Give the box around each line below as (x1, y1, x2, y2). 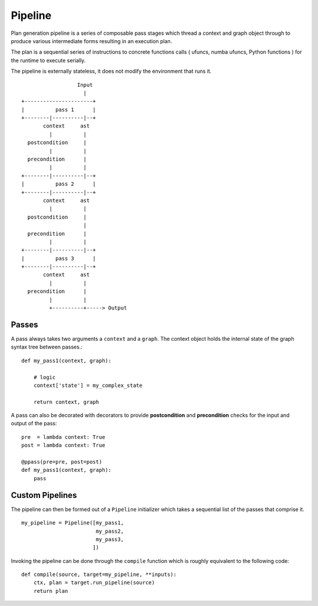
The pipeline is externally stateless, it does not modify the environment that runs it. (11, 68, 212, 75)
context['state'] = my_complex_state (33, 382, 143, 389)
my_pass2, (95, 527, 124, 535)
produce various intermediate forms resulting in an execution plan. (11, 37, 173, 44)
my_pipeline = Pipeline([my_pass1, (21, 520, 124, 526)
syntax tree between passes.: (11, 343, 82, 351)
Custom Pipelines (11, 490, 77, 500)
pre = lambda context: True (21, 434, 105, 440)
